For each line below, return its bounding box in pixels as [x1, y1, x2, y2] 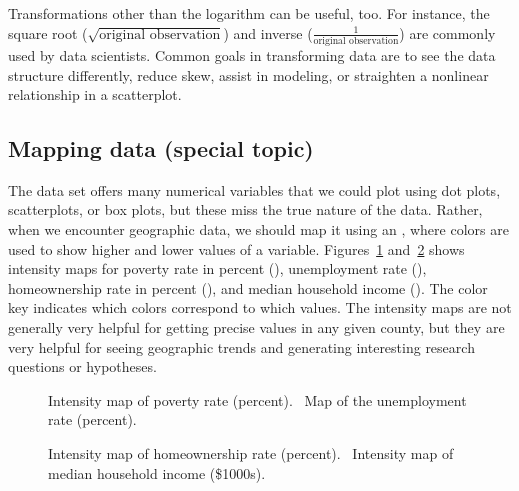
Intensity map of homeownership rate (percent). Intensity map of [48, 443, 454, 464]
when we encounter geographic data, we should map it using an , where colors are [8, 219, 509, 240]
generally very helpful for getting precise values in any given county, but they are [8, 317, 505, 338]
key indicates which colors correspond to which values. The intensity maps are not [8, 297, 512, 318]
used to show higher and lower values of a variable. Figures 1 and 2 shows [8, 238, 465, 259]
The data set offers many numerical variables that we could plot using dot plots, [8, 179, 501, 200]
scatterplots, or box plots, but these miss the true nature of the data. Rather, [8, 199, 483, 220]
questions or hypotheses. [8, 356, 157, 377]
